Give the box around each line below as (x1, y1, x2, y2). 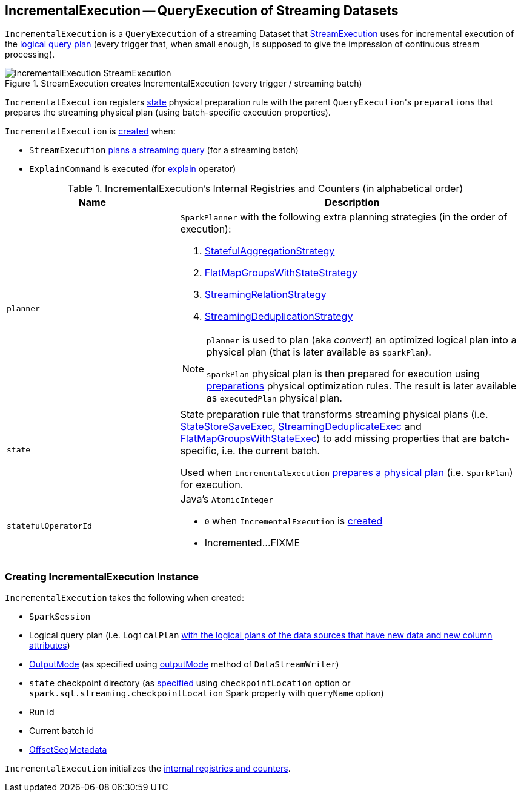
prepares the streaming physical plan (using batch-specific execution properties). (5, 107, 331, 118)
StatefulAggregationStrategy (204, 245, 335, 257)
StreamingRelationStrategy (204, 288, 327, 301)
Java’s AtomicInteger (180, 493, 273, 506)
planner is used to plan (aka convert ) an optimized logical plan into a (206, 334, 517, 346)
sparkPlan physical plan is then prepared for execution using (206, 368, 480, 380)
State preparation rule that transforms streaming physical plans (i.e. (180, 408, 488, 421)
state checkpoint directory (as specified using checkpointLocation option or (29, 678, 351, 689)
